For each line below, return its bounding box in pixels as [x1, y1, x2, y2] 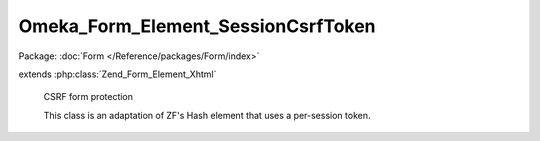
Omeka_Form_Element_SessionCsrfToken [18, 15, 376, 37]
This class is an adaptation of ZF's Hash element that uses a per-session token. [43, 109, 371, 121]
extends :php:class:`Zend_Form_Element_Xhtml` [18, 68, 217, 80]
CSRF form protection [43, 91, 134, 103]
